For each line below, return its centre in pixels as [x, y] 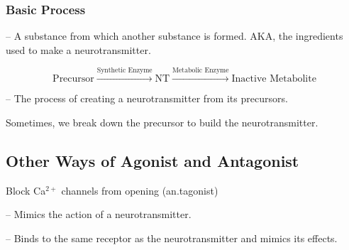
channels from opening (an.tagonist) [140, 190]
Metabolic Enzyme [201, 71]
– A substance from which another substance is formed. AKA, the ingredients [174, 36]
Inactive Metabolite [274, 79]
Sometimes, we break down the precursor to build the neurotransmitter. [162, 122]
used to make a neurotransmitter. [78, 49]
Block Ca [26, 190]
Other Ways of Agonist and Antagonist [153, 160]
